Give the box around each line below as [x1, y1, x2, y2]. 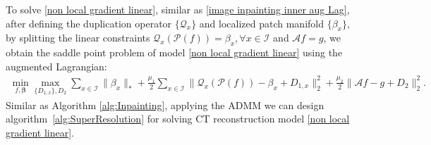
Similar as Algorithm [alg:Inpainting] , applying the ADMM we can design [6, 97, 324, 112]
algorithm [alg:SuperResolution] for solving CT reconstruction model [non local [6, 111, 350, 126]
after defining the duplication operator [6, 15, 172, 30]
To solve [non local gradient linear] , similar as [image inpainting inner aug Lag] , [6, 2, 350, 16]
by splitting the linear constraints [6, 30, 150, 45]
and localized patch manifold [199, 15, 324, 30]
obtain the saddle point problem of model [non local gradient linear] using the [6, 45, 343, 60]
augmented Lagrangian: [6, 58, 107, 73]
